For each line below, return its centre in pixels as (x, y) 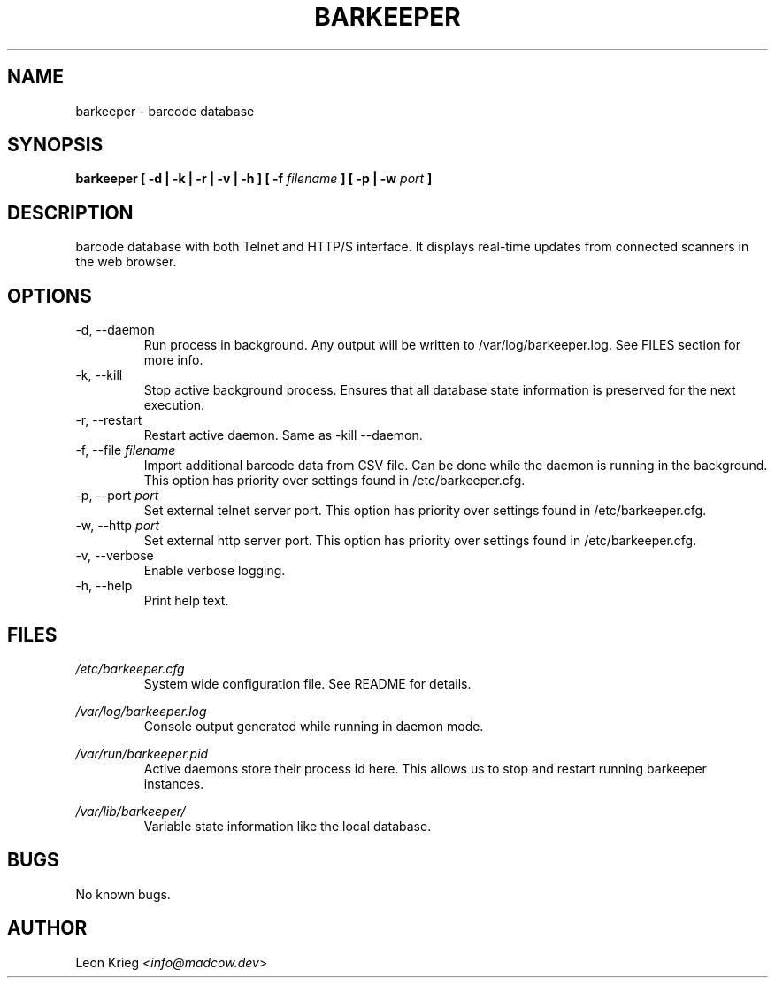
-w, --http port (118, 526)
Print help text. (186, 601)
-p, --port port (117, 496)
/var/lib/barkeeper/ (130, 811)
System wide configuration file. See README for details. (307, 683)
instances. (174, 783)
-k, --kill (99, 375)
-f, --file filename (126, 450)
